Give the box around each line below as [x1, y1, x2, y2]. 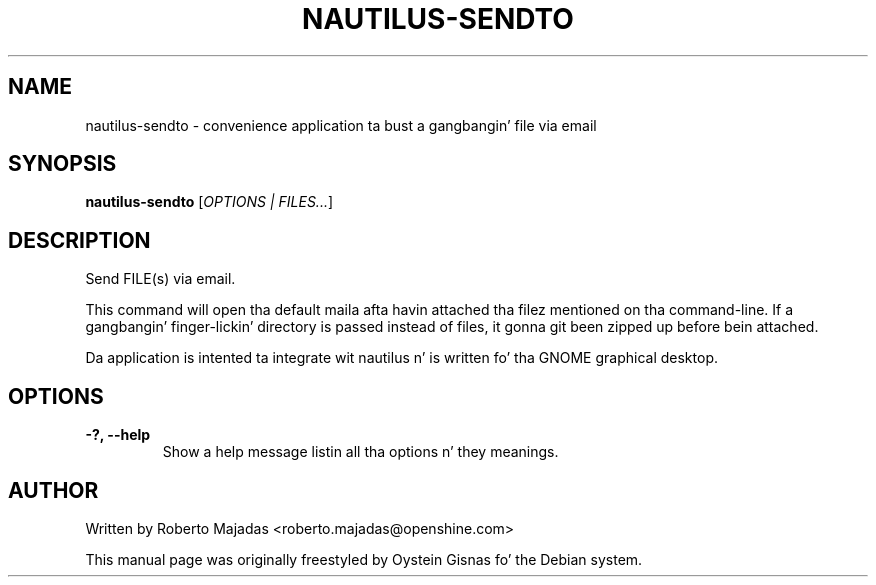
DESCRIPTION [8, 227, 151, 253]
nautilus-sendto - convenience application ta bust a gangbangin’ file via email [85, 116, 597, 134]
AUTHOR [8, 477, 99, 503]
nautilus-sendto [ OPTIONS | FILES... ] [85, 193, 334, 211]
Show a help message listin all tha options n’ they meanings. [162, 443, 559, 461]
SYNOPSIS [8, 151, 117, 177]
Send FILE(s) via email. [85, 270, 236, 288]
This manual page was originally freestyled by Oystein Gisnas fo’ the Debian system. [85, 550, 643, 568]
